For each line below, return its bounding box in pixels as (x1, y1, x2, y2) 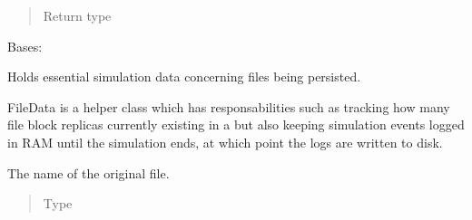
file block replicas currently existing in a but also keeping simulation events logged (7, 115, 465, 134)
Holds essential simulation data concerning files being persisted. (7, 67, 361, 86)
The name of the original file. (7, 163, 170, 182)
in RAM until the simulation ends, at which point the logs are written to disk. (7, 132, 443, 151)
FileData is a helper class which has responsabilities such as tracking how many (7, 97, 450, 116)
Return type (43, 6, 112, 24)
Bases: (7, 36, 43, 55)
